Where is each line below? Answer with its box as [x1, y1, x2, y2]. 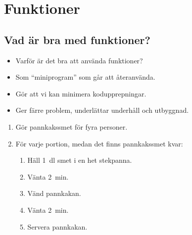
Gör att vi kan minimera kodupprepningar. [15, 88, 146, 98]
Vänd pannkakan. [27, 188, 81, 198]
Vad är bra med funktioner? [4, 32, 150, 47]
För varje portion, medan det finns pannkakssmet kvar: [15, 138, 183, 148]
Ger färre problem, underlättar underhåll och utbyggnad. [15, 105, 189, 115]
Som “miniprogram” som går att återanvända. [15, 72, 155, 82]
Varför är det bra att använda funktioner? [15, 55, 143, 65]
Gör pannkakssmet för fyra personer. [15, 121, 128, 132]
